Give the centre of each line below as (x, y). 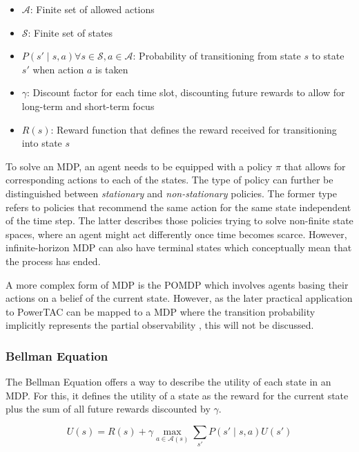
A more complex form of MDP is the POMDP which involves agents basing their (177, 284)
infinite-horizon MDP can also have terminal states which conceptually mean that (179, 247)
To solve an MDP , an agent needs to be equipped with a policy (139, 166)
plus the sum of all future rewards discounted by (108, 409)
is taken (112, 69)
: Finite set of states (70, 32)
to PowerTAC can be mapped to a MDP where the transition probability (161, 311)
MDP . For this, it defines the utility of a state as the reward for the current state (177, 395)
